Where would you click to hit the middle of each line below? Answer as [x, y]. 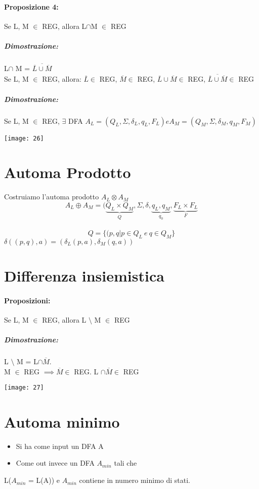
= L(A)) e [44, 480]
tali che [125, 463]
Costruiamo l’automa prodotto [52, 197]
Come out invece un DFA [55, 463]
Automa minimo [62, 421]
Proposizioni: [27, 300]
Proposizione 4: [31, 6]
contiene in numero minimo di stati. [135, 480]
